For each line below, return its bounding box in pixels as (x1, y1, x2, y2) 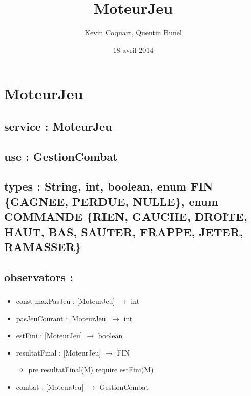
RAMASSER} (4, 239, 81, 255)
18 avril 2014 (113, 44, 154, 55)
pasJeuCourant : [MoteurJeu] (16, 312, 108, 323)
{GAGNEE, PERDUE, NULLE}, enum (4, 193, 218, 209)
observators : (4, 268, 73, 284)
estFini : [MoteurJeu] (16, 330, 82, 341)
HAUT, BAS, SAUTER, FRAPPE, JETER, (4, 223, 243, 239)
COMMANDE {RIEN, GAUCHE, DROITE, (4, 209, 247, 224)
